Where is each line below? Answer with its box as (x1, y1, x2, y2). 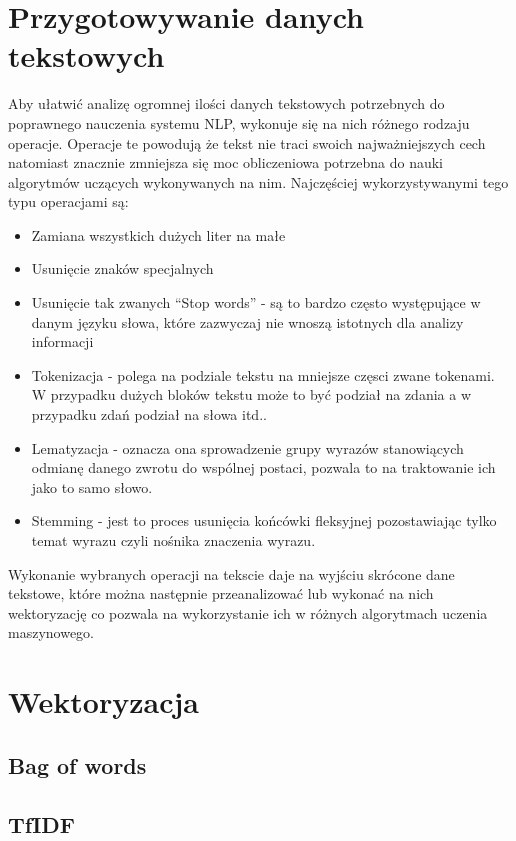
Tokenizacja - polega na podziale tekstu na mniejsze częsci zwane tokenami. (31, 364, 495, 385)
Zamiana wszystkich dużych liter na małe (31, 224, 286, 245)
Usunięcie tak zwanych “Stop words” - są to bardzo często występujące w (31, 292, 481, 313)
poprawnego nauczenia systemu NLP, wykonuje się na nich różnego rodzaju (8, 112, 470, 133)
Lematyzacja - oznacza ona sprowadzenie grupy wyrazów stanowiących (31, 437, 464, 458)
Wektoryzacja (8, 681, 199, 722)
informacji (31, 331, 94, 352)
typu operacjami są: (8, 191, 129, 212)
